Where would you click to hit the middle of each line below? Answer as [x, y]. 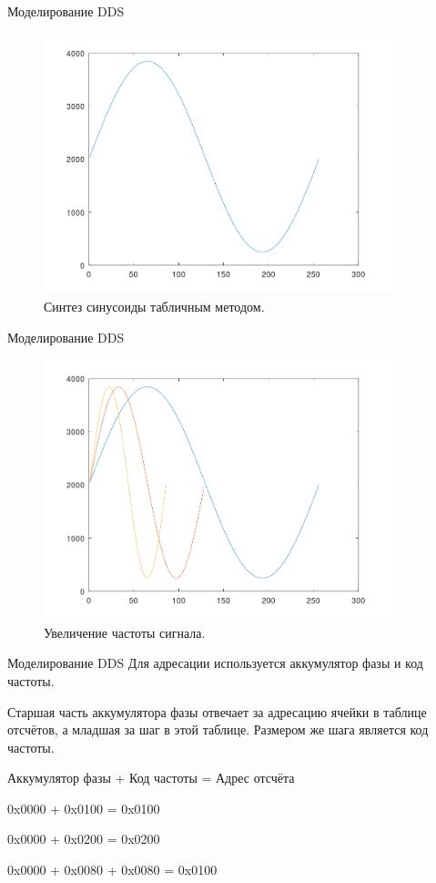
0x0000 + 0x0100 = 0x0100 [84, 808]
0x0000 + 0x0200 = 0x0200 [84, 839]
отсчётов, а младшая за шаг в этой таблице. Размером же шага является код [218, 729]
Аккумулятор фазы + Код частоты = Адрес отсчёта [151, 778]
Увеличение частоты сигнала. [125, 632]
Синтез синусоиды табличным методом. [154, 307]
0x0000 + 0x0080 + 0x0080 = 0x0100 [112, 870]
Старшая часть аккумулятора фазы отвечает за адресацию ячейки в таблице [217, 711]
